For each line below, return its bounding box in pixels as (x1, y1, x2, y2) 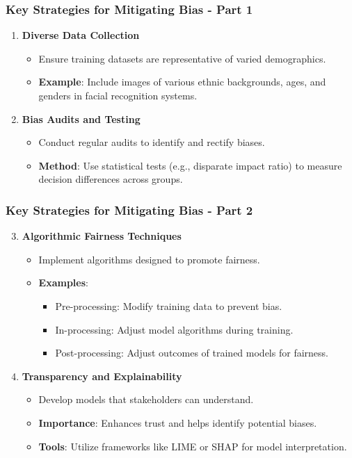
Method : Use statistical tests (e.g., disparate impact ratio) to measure (38, 158, 342, 172)
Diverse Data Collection (22, 28, 140, 42)
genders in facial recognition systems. (38, 88, 198, 102)
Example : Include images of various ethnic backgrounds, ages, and (38, 74, 326, 89)
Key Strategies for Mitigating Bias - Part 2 (6, 201, 253, 218)
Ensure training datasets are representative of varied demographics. (38, 51, 326, 65)
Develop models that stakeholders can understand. (38, 392, 254, 407)
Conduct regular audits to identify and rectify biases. (38, 135, 265, 149)
